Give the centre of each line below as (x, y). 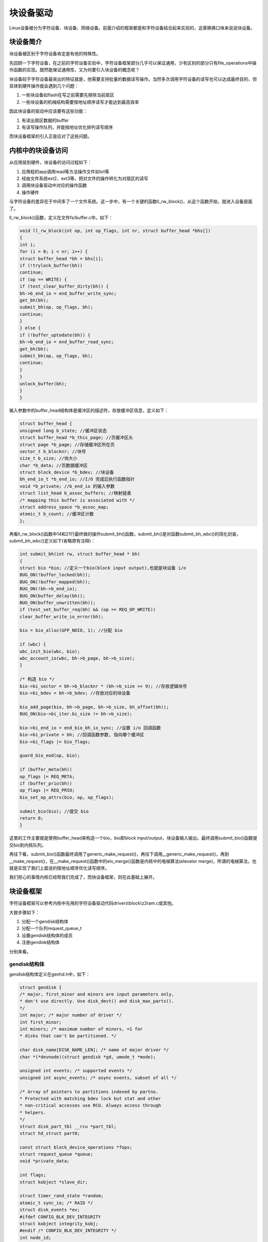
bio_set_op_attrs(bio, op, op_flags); (67, 797)
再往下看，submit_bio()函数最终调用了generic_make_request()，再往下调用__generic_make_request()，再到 (119, 854)
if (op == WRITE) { (43, 279)
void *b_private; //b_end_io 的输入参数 (67, 486)
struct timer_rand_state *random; (62, 1196)
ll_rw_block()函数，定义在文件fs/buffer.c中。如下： (61, 218)
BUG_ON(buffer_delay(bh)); (52, 596)
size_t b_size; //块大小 (48, 459)
